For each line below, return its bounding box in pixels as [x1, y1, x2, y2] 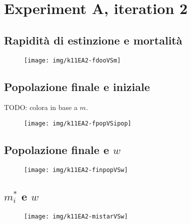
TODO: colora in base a [4, 102, 77, 112]
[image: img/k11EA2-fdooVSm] [24, 56, 121, 64]
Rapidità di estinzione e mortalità [4, 32, 182, 47]
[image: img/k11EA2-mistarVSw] [24, 212, 128, 220]
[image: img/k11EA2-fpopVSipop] [24, 120, 131, 127]
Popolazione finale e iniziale [4, 78, 150, 94]
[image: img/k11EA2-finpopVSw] [24, 166, 128, 173]
